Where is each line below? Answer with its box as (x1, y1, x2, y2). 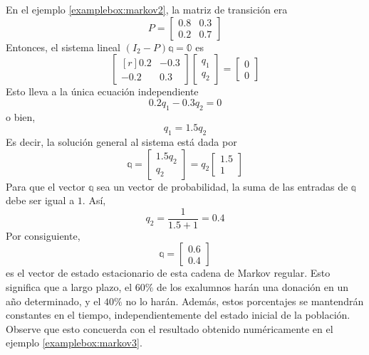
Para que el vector (6, 179, 85, 194)
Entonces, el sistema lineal (6, 39, 121, 54)
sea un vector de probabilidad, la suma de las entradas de (96, 179, 348, 194)
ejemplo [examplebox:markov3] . (6, 335, 142, 350)
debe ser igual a (6, 193, 75, 208)
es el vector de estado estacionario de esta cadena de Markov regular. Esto (6, 265, 331, 280)
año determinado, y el (6, 293, 101, 308)
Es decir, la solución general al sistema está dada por (6, 134, 237, 149)
